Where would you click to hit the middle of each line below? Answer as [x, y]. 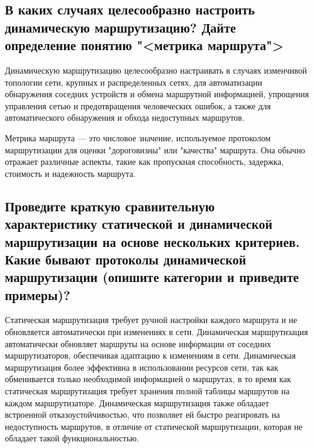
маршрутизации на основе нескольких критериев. [152, 241]
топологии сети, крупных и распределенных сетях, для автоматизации [134, 82]
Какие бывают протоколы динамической [126, 259]
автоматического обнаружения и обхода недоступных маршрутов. [125, 117]
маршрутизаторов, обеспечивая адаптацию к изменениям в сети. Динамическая [150, 355]
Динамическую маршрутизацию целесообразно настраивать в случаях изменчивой [156, 70]
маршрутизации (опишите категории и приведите [152, 277]
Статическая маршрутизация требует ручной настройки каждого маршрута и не [151, 320]
